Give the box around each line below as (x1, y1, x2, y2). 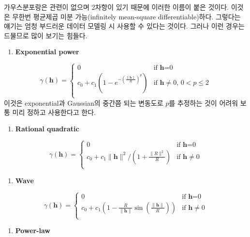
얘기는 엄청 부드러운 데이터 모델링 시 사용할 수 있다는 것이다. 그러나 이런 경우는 (4, 21, 245, 31)
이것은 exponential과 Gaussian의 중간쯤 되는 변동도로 (4, 97, 163, 108)
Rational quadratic (15, 123, 79, 133)
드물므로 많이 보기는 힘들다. (4, 30, 88, 40)
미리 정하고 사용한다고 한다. (12, 107, 96, 117)
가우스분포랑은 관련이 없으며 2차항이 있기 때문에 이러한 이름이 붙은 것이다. (4, 2, 229, 12)
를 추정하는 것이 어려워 (169, 97, 238, 108)
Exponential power (15, 47, 79, 57)
